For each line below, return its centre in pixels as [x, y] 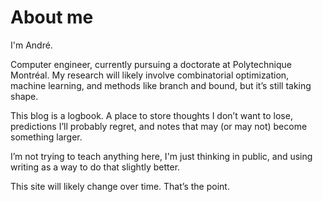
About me [52, 17]
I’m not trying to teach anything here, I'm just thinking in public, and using [161, 156]
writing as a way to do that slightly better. [95, 167]
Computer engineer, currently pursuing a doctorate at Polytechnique [151, 64]
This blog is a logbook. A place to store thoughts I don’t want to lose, [151, 115]
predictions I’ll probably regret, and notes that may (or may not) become [159, 126]
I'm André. [31, 45]
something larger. [46, 137]
